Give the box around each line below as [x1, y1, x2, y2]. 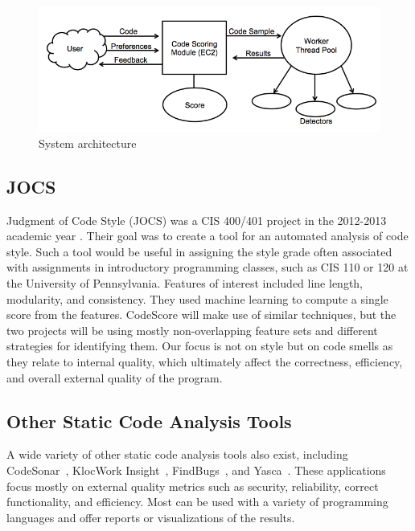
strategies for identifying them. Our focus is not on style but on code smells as [6, 337, 393, 354]
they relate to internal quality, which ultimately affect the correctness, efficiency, [6, 353, 403, 370]
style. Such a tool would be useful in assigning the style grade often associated [6, 243, 392, 259]
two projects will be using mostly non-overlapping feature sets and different [6, 321, 378, 338]
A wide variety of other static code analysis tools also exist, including [6, 446, 348, 463]
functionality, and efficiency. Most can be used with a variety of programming [6, 493, 388, 510]
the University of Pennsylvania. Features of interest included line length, [6, 275, 364, 292]
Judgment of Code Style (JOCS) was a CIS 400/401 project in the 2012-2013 [6, 211, 387, 228]
